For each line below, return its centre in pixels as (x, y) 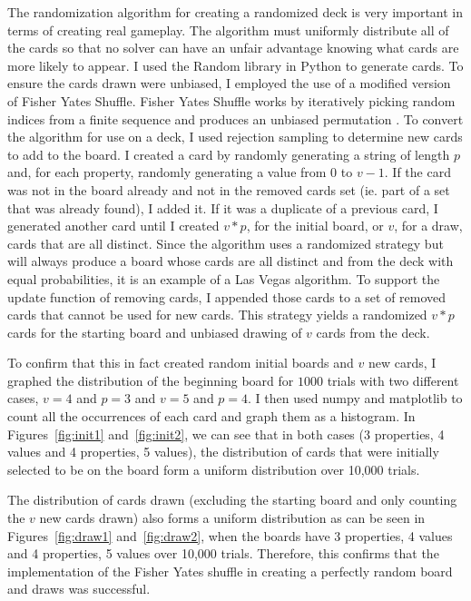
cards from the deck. (373, 332)
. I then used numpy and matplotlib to (355, 398)
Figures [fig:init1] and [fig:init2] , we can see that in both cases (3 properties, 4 (226, 434)
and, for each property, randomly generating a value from (167, 172)
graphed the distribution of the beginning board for (151, 380)
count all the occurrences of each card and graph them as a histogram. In (211, 416)
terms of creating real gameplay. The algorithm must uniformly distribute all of (228, 30)
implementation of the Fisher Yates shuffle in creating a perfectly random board (230, 571)
